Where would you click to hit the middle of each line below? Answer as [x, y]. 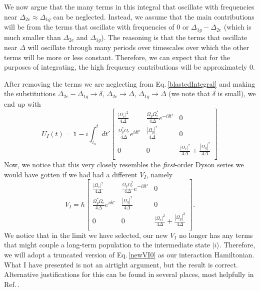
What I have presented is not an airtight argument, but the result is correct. [121, 264]
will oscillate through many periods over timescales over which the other [138, 47]
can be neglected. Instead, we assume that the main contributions [154, 16]
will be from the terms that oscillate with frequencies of [89, 27]
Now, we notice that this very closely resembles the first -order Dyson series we [124, 165]
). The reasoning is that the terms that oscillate [174, 37]
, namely [159, 174]
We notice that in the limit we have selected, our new [86, 235]
